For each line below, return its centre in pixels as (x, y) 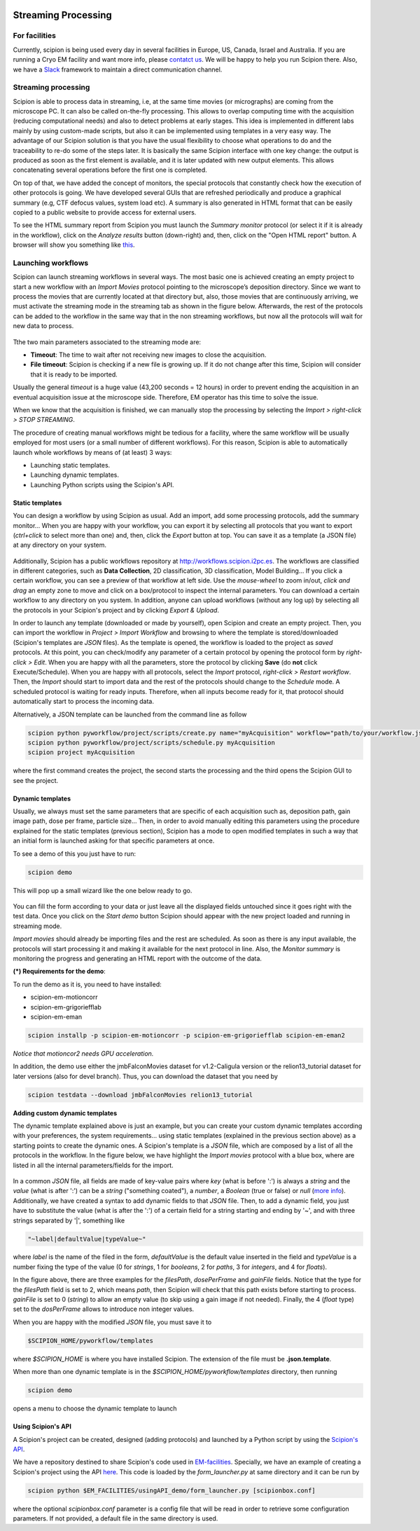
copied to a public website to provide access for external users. (105, 212)
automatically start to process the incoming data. (83, 702)
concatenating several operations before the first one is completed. (110, 170)
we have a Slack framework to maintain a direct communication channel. (118, 69)
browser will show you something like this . (74, 245)
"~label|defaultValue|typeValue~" (87, 1239)
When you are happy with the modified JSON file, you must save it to (112, 1322)
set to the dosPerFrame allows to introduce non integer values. (104, 1309)
